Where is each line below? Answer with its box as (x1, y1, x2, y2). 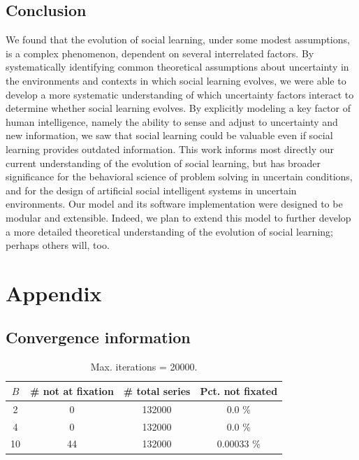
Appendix (6, 278, 102, 307)
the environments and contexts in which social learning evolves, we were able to (6, 73, 346, 87)
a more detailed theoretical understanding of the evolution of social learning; (6, 224, 333, 238)
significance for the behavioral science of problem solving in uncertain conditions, (6, 169, 353, 184)
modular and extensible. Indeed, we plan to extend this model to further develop (6, 210, 351, 224)
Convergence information (6, 326, 191, 348)
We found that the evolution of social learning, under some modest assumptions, (6, 32, 350, 47)
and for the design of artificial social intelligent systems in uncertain (6, 182, 297, 197)
